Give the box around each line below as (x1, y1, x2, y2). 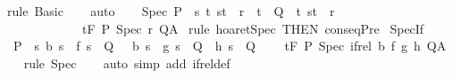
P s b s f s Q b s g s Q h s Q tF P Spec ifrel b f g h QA (13, 36, 447, 55)
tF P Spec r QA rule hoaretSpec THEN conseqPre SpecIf (81, 19, 424, 37)
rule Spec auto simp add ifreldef (23, 53, 231, 72)
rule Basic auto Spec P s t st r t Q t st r (6, 2, 335, 19)
